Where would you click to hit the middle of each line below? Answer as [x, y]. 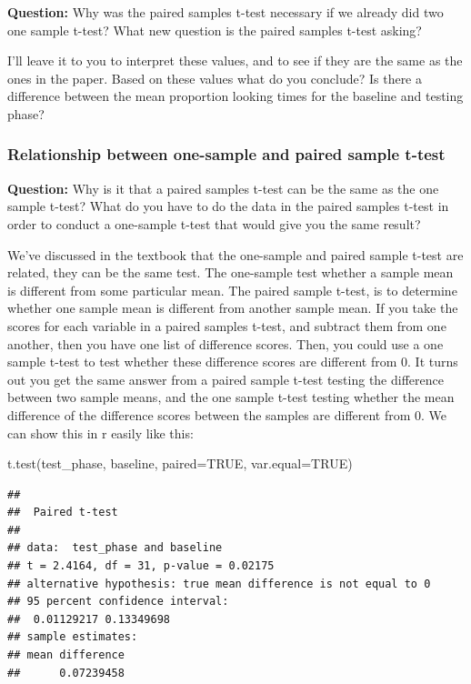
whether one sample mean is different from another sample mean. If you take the [233, 308]
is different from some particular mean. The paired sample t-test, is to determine [232, 290]
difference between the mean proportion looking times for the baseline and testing [235, 96]
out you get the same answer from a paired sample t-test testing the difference [225, 379]
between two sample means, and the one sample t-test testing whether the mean [231, 397]
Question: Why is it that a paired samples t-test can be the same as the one [223, 188]
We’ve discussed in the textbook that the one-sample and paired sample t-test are [235, 254]
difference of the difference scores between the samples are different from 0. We [227, 414]
